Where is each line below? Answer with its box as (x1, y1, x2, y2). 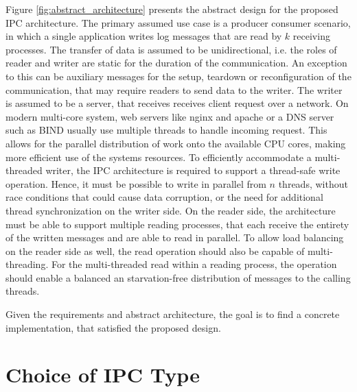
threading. (5, 257, 49, 271)
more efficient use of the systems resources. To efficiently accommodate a (5, 149, 312, 164)
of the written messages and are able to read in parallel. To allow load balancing (5, 230, 344, 245)
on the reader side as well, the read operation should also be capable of (5, 243, 305, 258)
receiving (292, 29, 330, 43)
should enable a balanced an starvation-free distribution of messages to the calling (5, 270, 351, 284)
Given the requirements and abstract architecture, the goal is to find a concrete (5, 307, 340, 321)
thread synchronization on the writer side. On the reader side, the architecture (5, 203, 336, 217)
